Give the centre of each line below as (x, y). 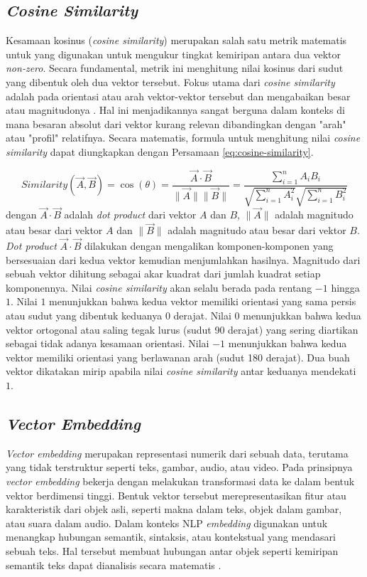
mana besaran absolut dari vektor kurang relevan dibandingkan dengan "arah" (176, 123)
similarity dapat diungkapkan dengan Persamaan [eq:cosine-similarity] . (160, 151)
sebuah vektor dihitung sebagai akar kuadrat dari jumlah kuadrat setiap (163, 274)
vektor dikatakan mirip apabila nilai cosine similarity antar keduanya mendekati (181, 371)
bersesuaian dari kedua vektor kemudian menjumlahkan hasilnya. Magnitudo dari (183, 259)
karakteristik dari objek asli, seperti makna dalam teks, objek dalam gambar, (174, 509)
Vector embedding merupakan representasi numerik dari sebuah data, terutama (177, 453)
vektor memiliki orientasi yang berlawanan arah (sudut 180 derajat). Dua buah (178, 357)
